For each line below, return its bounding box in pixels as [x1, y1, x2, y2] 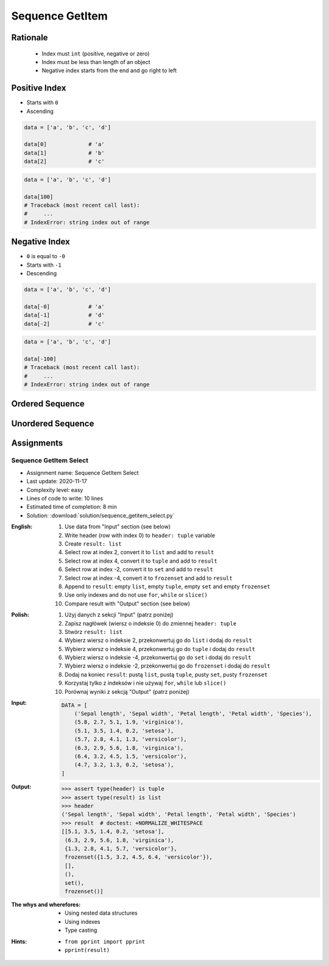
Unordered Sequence [11, 418, 94, 428]
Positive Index [11, 83, 66, 93]
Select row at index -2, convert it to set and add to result [65, 566, 213, 573]
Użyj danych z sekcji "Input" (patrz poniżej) [65, 611, 174, 619]
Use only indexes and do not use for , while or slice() [65, 591, 208, 599]
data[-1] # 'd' [24, 312, 105, 319]
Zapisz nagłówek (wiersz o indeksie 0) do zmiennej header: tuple [65, 619, 237, 627]
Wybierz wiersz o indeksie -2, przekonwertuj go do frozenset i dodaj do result [65, 662, 271, 669]
